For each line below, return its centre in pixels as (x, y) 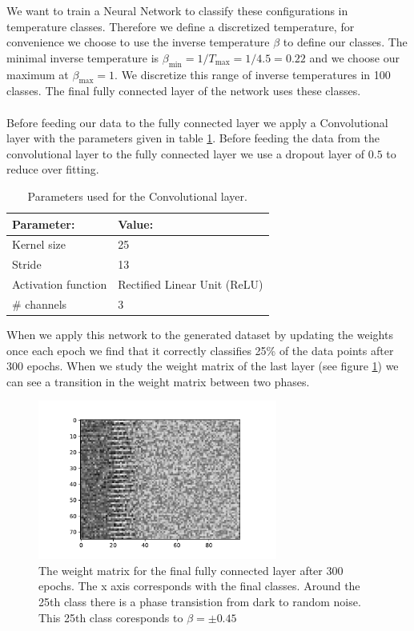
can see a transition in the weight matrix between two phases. (158, 381)
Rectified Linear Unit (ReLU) (191, 284)
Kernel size (39, 244)
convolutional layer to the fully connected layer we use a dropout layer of (186, 153)
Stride (27, 264)
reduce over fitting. (53, 169)
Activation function (60, 284)
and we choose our (354, 57)
